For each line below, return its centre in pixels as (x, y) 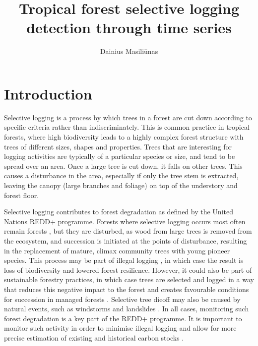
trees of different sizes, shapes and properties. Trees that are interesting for (118, 146)
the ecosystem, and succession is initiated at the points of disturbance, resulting (126, 240)
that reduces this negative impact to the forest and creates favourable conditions (127, 289)
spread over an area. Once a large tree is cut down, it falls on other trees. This (123, 166)
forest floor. (22, 195)
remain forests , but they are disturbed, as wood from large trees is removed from (128, 231)
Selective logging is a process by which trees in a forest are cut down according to (128, 117)
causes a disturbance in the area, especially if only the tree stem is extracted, (121, 175)
